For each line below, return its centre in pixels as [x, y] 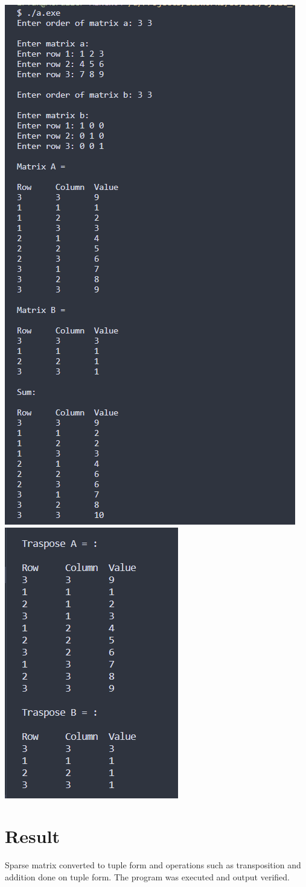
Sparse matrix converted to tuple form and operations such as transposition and [153, 865]
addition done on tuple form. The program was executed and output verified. [147, 876]
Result [32, 836]
